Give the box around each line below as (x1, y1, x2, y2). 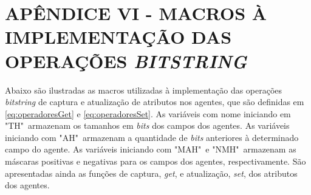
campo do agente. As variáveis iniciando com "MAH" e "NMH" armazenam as (5, 143, 296, 156)
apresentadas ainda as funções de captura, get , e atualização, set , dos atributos (5, 166, 298, 179)
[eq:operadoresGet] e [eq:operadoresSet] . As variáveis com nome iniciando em (5, 107, 291, 120)
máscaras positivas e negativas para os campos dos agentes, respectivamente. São (5, 155, 306, 168)
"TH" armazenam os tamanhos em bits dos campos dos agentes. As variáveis (5, 119, 290, 132)
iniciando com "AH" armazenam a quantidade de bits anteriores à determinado (5, 131, 299, 143)
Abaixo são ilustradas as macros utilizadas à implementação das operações (5, 83, 282, 96)
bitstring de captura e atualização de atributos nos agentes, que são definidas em (5, 95, 304, 108)
